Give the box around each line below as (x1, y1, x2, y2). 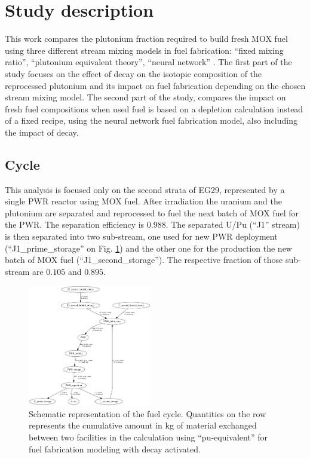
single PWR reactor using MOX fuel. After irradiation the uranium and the (5, 195, 283, 207)
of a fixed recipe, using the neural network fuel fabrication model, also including (5, 114, 297, 127)
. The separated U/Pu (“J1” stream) (165, 218, 300, 231)
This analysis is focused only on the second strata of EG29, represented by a (5, 183, 285, 195)
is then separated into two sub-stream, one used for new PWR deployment (5, 230, 278, 243)
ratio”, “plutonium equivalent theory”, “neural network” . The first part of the (5, 56, 292, 68)
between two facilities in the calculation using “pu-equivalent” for (29, 431, 268, 443)
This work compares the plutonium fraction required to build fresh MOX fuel (5, 32, 288, 45)
